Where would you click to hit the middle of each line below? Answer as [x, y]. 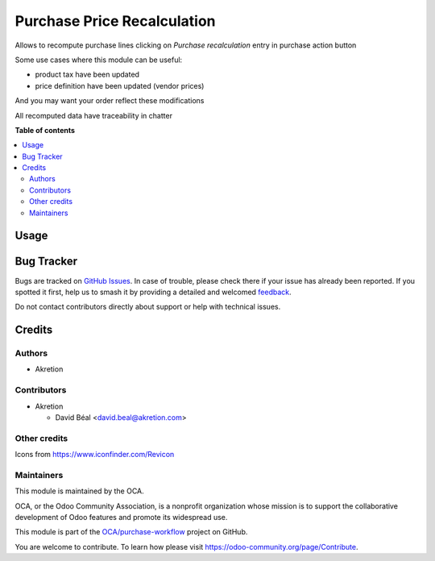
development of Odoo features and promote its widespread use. [121, 517]
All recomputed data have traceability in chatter [94, 115]
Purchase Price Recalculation [116, 21]
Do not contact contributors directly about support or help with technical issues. [148, 307]
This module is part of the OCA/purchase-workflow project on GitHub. [131, 532]
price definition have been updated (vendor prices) [120, 85]
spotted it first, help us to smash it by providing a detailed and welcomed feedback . [153, 292]
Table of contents [45, 130]
